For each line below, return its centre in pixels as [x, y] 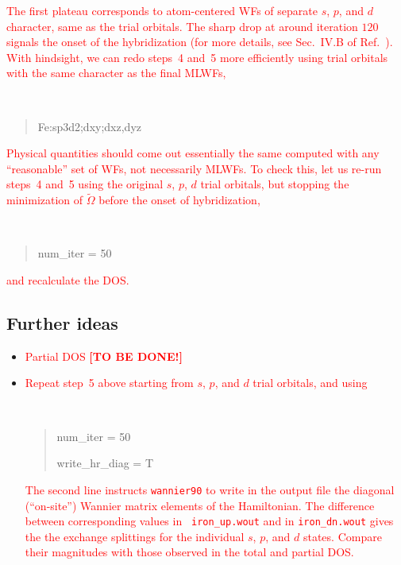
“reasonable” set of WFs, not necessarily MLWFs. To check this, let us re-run [194, 168]
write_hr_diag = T [105, 463]
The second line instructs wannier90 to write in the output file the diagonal [210, 489]
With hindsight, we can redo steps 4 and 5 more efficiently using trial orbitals [197, 57]
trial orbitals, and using [310, 383]
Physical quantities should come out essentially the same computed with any [193, 153]
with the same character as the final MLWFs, [116, 73]
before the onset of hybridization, [179, 200]
